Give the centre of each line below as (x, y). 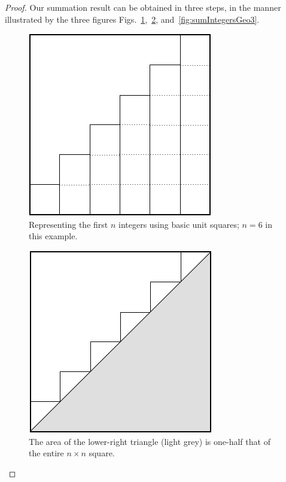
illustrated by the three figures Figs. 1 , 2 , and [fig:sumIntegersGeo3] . (132, 19)
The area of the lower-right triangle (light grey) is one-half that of (150, 441)
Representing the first (69, 224)
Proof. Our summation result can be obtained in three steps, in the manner (143, 7)
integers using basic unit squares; (179, 224)
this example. (53, 236)
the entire (46, 453)
